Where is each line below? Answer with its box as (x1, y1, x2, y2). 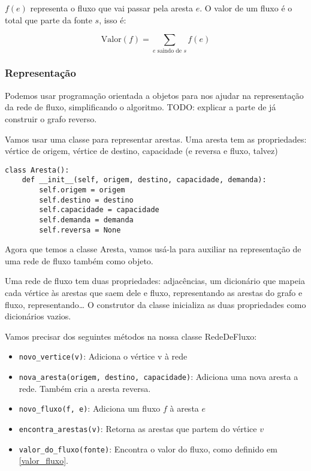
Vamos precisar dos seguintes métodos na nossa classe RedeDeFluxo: (5, 330, 257, 342)
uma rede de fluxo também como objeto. (5, 254, 153, 267)
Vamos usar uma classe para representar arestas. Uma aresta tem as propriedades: (5, 132, 307, 145)
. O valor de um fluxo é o (200, 2, 292, 14)
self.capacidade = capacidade (39, 206, 159, 215)
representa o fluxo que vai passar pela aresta (30, 2, 194, 14)
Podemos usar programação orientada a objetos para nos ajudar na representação (5, 89, 304, 101)
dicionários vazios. (5, 310, 71, 322)
